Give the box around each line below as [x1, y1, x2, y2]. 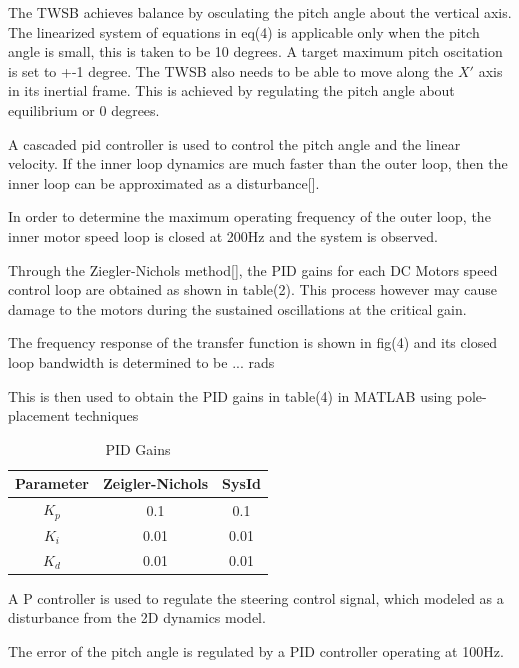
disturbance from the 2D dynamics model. [8, 607, 266, 628]
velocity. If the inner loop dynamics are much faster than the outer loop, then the [8, 153, 508, 174]
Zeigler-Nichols [102, 473, 209, 494]
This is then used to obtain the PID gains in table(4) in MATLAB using [8, 385, 453, 406]
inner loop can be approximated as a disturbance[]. [8, 172, 320, 193]
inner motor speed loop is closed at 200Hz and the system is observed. [8, 225, 438, 246]
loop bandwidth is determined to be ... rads [8, 351, 275, 372]
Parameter [15, 473, 89, 494]
